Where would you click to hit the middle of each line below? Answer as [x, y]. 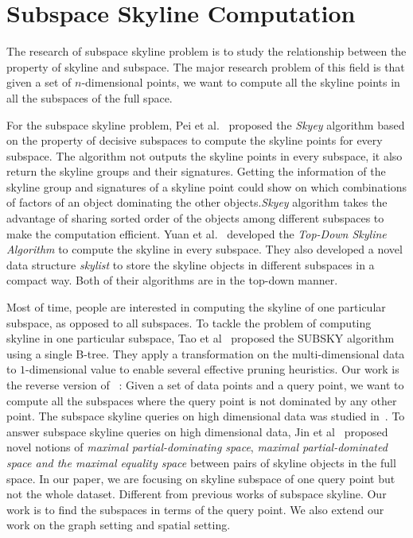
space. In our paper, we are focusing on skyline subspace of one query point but [201, 478]
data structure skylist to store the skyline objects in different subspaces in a [191, 264]
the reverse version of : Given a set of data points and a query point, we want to [205, 385]
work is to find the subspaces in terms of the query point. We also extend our [195, 509]
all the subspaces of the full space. [90, 97]
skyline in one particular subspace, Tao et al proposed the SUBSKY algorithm [201, 338]
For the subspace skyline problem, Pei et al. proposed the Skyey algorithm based [206, 124]
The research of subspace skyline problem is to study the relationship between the [206, 51]
